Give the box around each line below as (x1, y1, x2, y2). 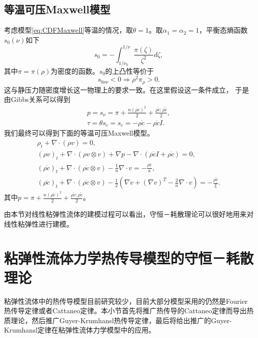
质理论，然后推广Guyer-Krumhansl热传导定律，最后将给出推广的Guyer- (4, 315, 232, 325)
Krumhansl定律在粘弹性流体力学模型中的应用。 (4, 325, 155, 335)
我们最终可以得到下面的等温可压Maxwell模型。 (4, 128, 154, 138)
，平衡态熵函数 (199, 25, 248, 35)
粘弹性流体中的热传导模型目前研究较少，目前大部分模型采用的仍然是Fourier (4, 295, 248, 306)
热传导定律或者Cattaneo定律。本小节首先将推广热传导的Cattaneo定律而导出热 (4, 305, 254, 316)
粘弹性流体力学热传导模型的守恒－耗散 (4, 247, 254, 268)
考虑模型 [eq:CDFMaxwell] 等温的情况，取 (4, 25, 133, 35)
